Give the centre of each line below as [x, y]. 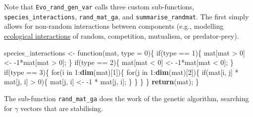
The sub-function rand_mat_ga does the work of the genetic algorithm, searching [126, 98]
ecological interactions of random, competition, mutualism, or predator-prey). [122, 35]
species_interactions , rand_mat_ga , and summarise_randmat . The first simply [126, 16]
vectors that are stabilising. [62, 108]
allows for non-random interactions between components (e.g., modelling [114, 26]
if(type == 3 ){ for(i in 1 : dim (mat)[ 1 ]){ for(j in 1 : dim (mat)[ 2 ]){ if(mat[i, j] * [121, 72]
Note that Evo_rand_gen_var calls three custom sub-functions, [99, 6]
